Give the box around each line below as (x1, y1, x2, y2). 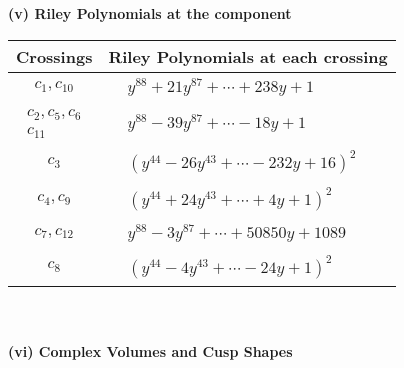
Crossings (16, 44, 93, 68)
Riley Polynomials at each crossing (108, 44, 388, 68)
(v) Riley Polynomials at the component (8, 3, 292, 23)
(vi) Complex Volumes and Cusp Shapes (8, 341, 293, 362)
